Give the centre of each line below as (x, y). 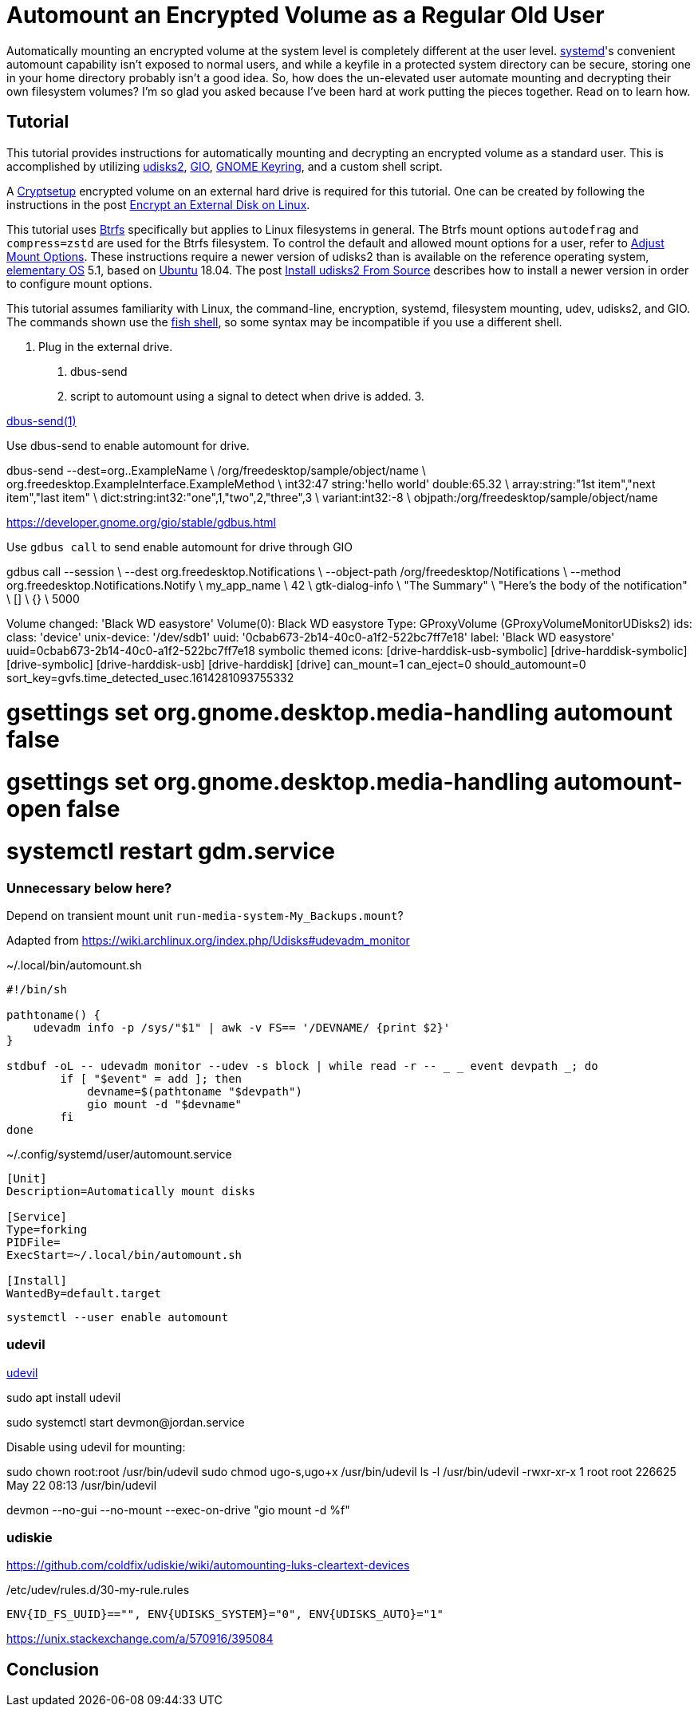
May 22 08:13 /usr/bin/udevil (82, 1485)
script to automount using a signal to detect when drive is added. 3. (247, 396)
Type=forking (47, 1229)
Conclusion (53, 1669)
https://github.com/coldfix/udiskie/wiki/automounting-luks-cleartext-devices (208, 1565)
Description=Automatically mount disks (131, 1191)
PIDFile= (34, 1242)
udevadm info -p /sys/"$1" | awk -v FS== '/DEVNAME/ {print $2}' (242, 1027)
